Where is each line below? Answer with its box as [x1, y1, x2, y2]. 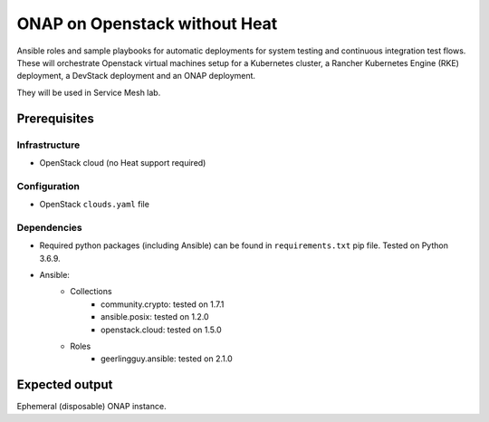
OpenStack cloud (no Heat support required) [39, 157, 206, 168]
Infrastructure [16, 139, 81, 151]
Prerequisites [16, 110, 94, 126]
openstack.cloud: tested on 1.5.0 [101, 324, 222, 335]
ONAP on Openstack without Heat [16, 14, 278, 34]
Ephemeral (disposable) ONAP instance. [16, 401, 167, 412]
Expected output [16, 377, 113, 393]
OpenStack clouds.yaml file [39, 199, 149, 210]
